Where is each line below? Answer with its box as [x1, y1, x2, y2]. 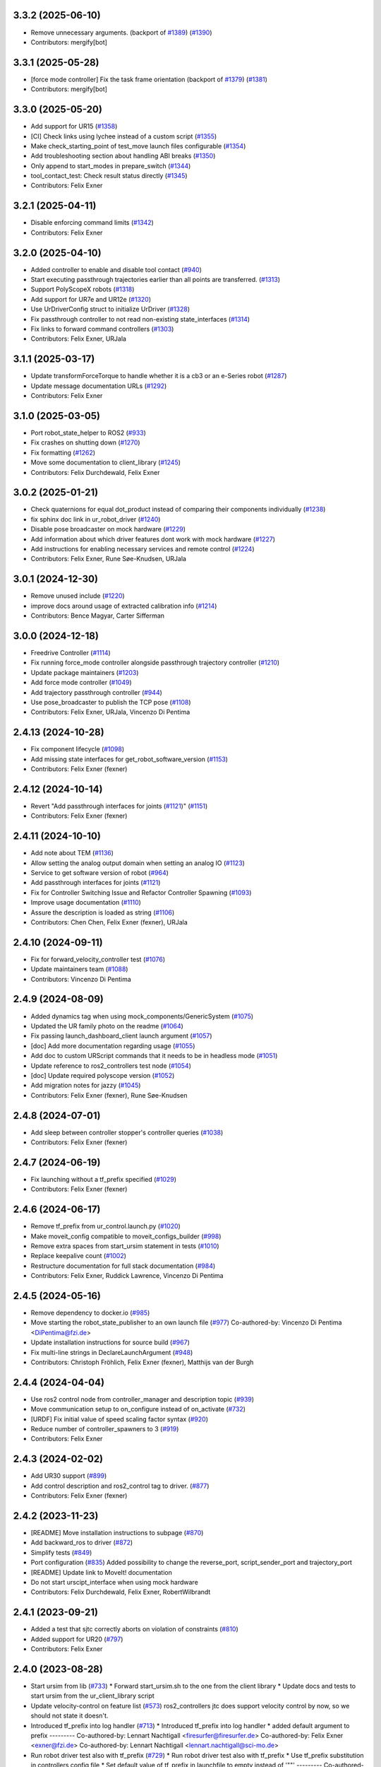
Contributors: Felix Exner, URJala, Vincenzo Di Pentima [30, 708, 190, 717]
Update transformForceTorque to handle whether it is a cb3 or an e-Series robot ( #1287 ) [30, 372, 287, 380]
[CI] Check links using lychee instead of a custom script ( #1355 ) [30, 131, 217, 141]
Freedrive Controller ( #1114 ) [30, 649, 111, 657]
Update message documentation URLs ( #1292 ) [30, 382, 167, 390]
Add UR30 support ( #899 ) [30, 1472, 107, 1480]
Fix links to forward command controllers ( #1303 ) [30, 325, 174, 333]
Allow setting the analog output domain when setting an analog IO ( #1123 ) [30, 859, 245, 867]
